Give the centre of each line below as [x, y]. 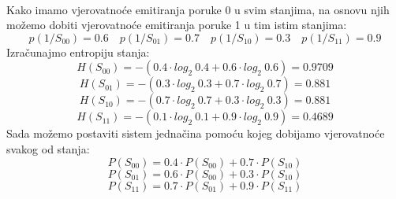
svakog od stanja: [48, 148]
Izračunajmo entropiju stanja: [78, 52]
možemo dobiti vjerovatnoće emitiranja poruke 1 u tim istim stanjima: [177, 25]
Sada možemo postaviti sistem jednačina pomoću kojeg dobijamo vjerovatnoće [196, 133]
